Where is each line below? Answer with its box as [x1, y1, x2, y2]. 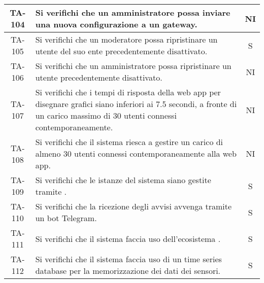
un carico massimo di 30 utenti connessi [35, 110, 177, 121]
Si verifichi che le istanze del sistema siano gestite [35, 174, 211, 186]
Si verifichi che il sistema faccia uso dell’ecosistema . [35, 232, 221, 244]
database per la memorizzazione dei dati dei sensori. [35, 265, 221, 276]
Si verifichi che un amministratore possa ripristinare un [35, 60, 232, 72]
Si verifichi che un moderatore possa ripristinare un [35, 33, 218, 45]
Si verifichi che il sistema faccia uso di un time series [35, 253, 222, 265]
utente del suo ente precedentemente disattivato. [35, 45, 208, 57]
